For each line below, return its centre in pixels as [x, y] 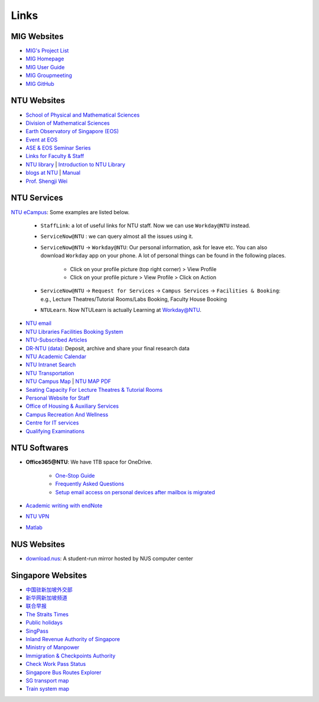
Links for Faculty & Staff [55, 156]
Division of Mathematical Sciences [68, 123]
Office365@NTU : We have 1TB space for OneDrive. [89, 462]
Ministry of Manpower [53, 648]
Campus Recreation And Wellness [67, 414]
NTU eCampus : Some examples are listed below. [70, 212]
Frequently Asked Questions [89, 484]
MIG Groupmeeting [49, 75]
